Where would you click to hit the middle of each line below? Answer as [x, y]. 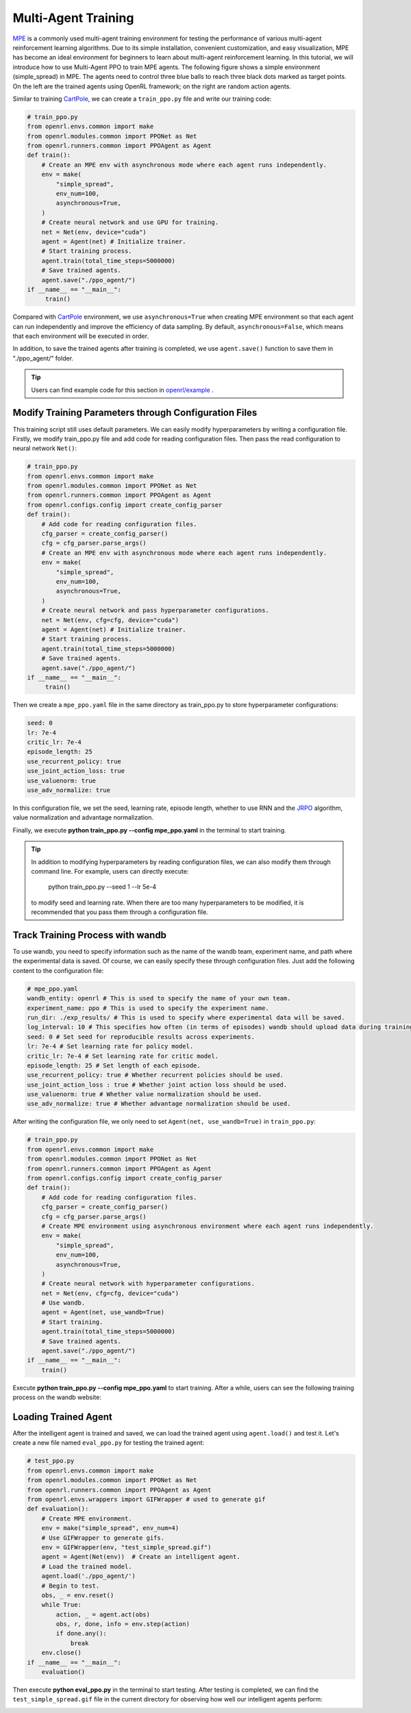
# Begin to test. [71, 1586]
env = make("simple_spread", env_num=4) [110, 1528]
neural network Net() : [45, 448]
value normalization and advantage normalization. [83, 817]
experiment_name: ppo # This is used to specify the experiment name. [148, 1008]
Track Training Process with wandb [90, 935]
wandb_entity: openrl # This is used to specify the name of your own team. [159, 998]
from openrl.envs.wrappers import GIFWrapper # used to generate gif [146, 1500]
